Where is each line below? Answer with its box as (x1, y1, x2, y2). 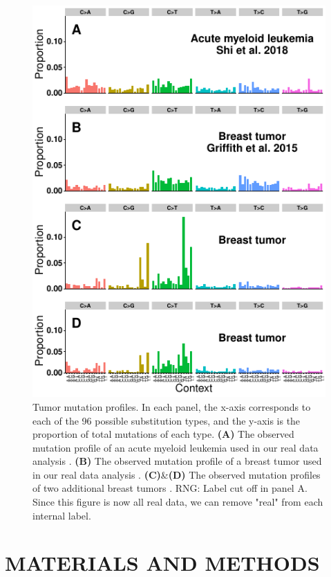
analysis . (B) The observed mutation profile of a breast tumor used (32, 454, 322, 468)
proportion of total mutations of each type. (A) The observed (32, 427, 294, 441)
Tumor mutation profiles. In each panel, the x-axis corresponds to (32, 399, 311, 414)
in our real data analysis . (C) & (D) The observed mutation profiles (32, 467, 321, 481)
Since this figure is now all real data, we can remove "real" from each (32, 495, 323, 509)
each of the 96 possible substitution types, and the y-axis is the (32, 413, 301, 427)
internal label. (32, 508, 91, 522)
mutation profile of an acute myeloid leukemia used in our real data (32, 440, 319, 454)
